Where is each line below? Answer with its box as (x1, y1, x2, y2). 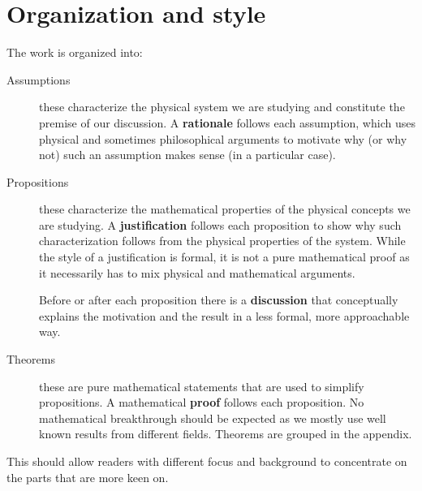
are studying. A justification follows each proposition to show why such (39, 216, 402, 233)
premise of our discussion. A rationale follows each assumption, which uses (39, 114, 416, 131)
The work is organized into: (6, 44, 143, 61)
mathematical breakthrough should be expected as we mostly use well (39, 409, 386, 426)
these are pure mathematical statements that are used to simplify (39, 377, 364, 394)
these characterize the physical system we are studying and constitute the (39, 98, 405, 115)
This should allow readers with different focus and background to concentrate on (6, 453, 407, 469)
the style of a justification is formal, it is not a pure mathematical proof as (39, 248, 410, 265)
